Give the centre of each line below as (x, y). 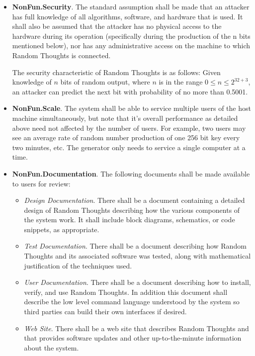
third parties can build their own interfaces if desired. (105, 311)
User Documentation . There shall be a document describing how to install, (137, 282)
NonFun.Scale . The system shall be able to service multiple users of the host (131, 108)
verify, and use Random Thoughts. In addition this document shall (126, 292)
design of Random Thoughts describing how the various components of (132, 210)
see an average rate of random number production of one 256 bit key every (126, 137)
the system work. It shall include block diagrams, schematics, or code (129, 220)
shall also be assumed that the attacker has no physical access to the (117, 26)
